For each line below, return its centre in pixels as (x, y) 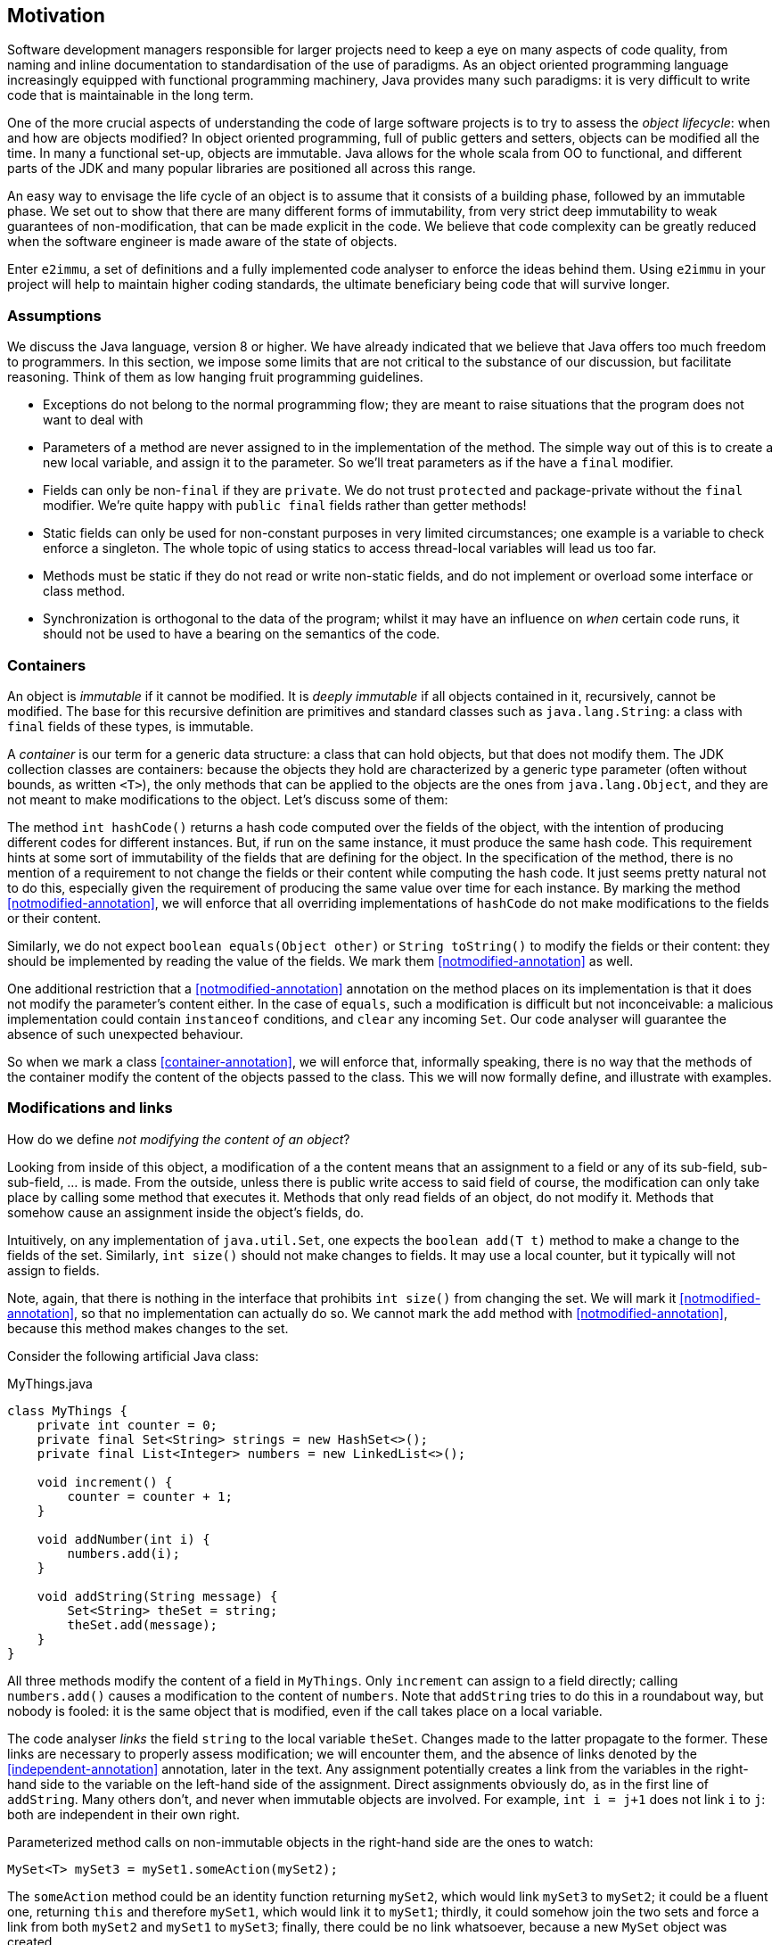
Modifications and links (90, 1108)
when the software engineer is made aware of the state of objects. (202, 242)
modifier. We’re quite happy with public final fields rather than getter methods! (285, 506)
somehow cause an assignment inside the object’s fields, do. (186, 1212)
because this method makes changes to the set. (148, 1328)
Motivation (56, 16)
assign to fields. (53, 1270)
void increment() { (105, 1482)
